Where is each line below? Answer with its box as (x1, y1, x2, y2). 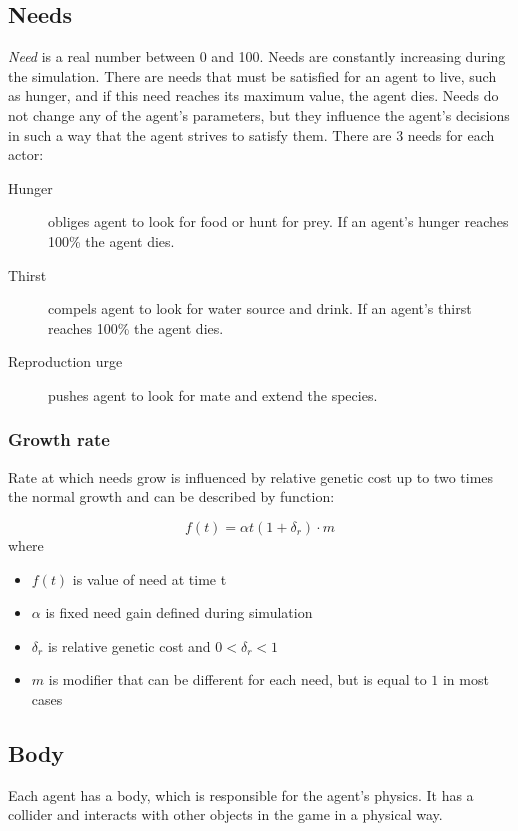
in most (442, 669, 489, 690)
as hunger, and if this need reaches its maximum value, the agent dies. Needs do (8, 85, 499, 106)
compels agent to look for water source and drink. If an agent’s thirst (48, 298, 472, 319)
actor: (8, 144, 44, 165)
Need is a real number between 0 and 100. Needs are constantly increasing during (8, 46, 506, 67)
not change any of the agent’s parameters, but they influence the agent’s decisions (8, 104, 510, 125)
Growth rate (8, 427, 110, 452)
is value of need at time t (72, 568, 227, 589)
